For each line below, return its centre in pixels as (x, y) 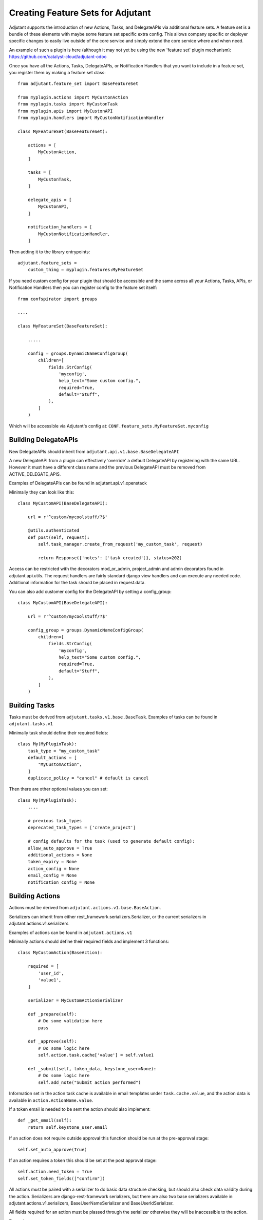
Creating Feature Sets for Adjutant (80, 13)
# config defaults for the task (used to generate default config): (111, 841)
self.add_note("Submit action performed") (90, 1082)
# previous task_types (55, 821)
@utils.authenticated (54, 530)
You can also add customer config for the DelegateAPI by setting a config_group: (90, 591)
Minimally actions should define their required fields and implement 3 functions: (89, 941)
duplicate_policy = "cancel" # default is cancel (88, 778)
